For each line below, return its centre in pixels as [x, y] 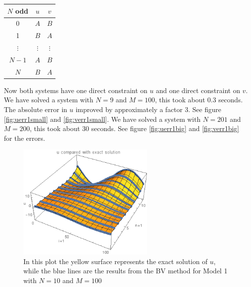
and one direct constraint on [198, 90]
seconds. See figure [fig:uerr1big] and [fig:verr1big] [165, 128]
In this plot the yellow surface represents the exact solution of [116, 261]
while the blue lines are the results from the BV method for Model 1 [125, 271]
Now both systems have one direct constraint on [76, 90]
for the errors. [25, 138]
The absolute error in [36, 109]
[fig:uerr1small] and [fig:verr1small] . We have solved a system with [102, 119]
